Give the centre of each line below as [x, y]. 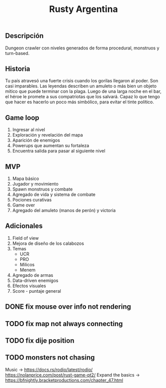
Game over [24, 205]
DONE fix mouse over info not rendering [68, 307]
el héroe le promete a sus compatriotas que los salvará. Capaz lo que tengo [83, 97]
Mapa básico [26, 179]
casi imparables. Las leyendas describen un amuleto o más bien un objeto [81, 86]
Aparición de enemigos [36, 140]
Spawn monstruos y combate [42, 189]
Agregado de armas [33, 275]
